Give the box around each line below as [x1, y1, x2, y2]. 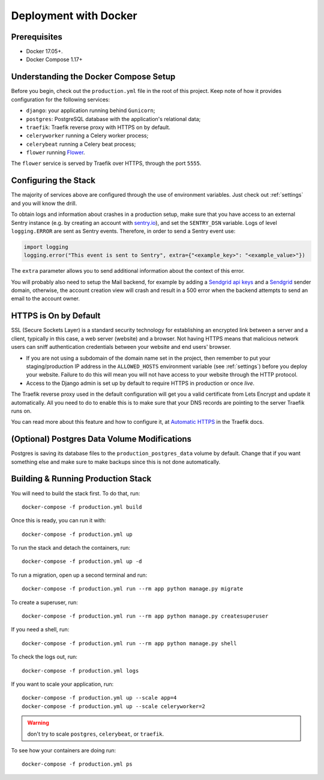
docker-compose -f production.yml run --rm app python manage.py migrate [22, 585, 244, 592]
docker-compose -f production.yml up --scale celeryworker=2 [22, 703, 205, 710]
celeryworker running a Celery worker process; [26, 132, 149, 139]
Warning [27, 719, 49, 727]
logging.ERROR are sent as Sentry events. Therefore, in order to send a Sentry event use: [11, 227, 236, 234]
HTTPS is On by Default [11, 311, 101, 321]
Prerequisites [11, 32, 62, 42]
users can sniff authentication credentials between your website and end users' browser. [11, 344, 231, 351]
